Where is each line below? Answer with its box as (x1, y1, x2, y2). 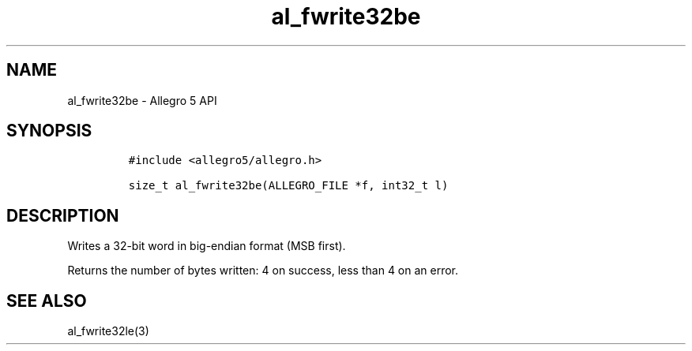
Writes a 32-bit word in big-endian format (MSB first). (67, 239, 346, 253)
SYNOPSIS (6, 121, 92, 141)
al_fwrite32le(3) (67, 324, 149, 338)
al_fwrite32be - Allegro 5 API (67, 93, 217, 107)
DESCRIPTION (6, 205, 119, 226)
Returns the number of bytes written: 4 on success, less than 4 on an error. (67, 263, 459, 278)
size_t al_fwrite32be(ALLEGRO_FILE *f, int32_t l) (128, 179, 449, 192)
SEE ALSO (6, 290, 87, 311)
